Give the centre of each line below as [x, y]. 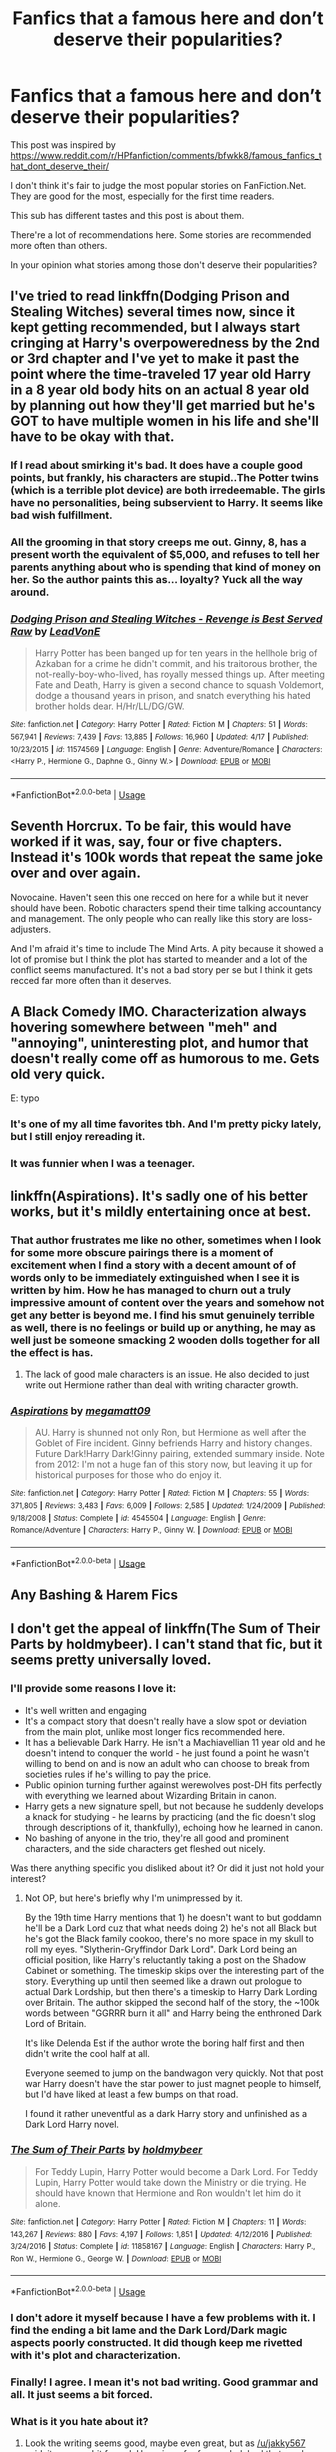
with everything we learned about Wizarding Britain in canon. [150, 1795]
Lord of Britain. [55, 2023]
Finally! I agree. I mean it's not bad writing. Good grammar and [164, 2382]
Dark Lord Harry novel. [72, 2124]
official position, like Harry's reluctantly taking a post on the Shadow [165, 1959]
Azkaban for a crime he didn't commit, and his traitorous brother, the [176, 664]
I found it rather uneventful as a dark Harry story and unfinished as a [166, 2113]
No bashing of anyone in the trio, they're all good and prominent [157, 1838]
